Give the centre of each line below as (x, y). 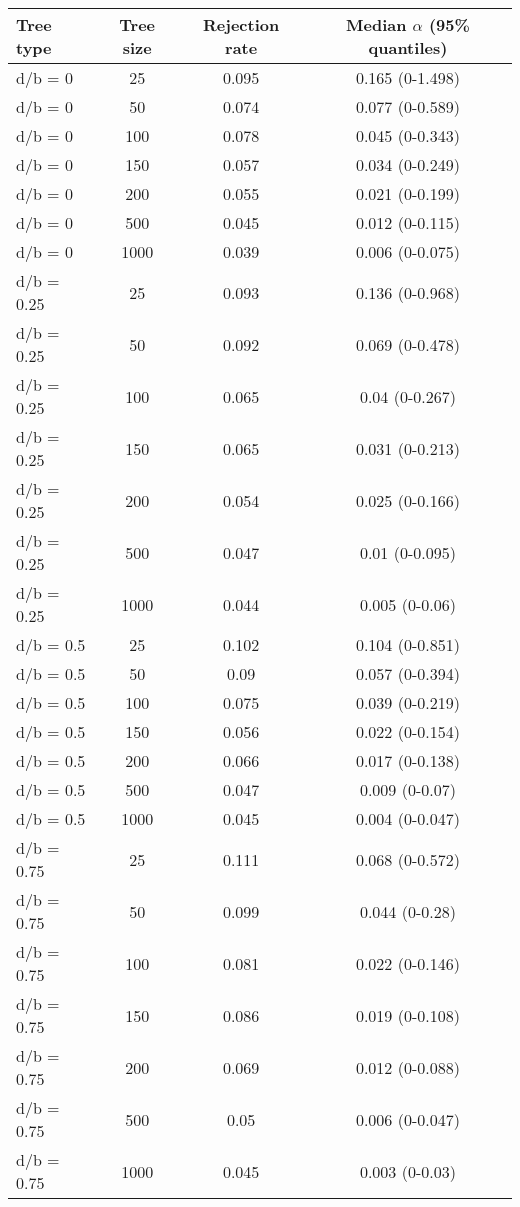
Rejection (241, 24)
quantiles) (408, 47)
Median (376, 24)
